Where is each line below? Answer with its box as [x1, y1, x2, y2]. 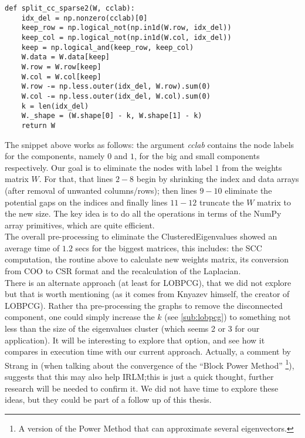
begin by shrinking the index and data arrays [136, 173, 299, 185]
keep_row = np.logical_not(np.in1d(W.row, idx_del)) [21, 23, 232, 32]
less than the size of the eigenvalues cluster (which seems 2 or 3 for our [5, 322, 260, 335]
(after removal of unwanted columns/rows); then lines [5, 184, 197, 196]
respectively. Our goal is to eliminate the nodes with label [5, 161, 212, 173]
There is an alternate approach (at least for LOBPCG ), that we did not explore [5, 276, 292, 288]
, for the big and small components [134, 150, 260, 162]
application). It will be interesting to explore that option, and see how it [5, 333, 265, 346]
